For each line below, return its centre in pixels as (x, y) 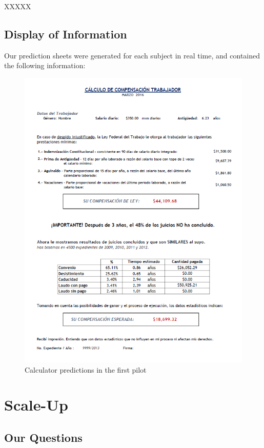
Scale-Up (36, 405)
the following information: (45, 65)
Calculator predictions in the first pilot (86, 369)
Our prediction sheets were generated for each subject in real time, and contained (132, 55)
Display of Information (66, 34)
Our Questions (43, 437)
